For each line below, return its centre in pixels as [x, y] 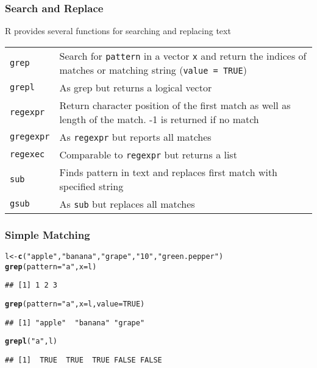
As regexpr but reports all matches [135, 136]
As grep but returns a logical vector [136, 87]
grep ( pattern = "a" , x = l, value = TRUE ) [75, 304]
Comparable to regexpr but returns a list [148, 154]
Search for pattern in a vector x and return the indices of [183, 55]
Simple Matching [48, 234]
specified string [91, 186]
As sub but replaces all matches [127, 203]
